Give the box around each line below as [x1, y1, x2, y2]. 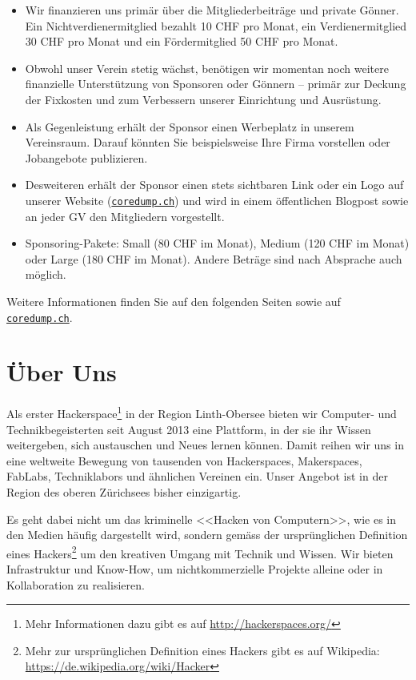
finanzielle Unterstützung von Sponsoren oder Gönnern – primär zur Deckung [25, 75, 406, 92]
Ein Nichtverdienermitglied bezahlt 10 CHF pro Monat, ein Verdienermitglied [25, 17, 407, 34]
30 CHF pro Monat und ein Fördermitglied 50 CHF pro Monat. [25, 33, 338, 50]
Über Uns [6, 356, 117, 388]
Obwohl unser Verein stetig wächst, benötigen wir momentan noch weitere [25, 59, 389, 76]
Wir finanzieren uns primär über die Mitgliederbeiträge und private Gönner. [25, 2, 399, 18]
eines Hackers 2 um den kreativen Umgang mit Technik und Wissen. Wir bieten [6, 542, 394, 561]
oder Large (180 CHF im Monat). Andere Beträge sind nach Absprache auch [25, 250, 402, 267]
